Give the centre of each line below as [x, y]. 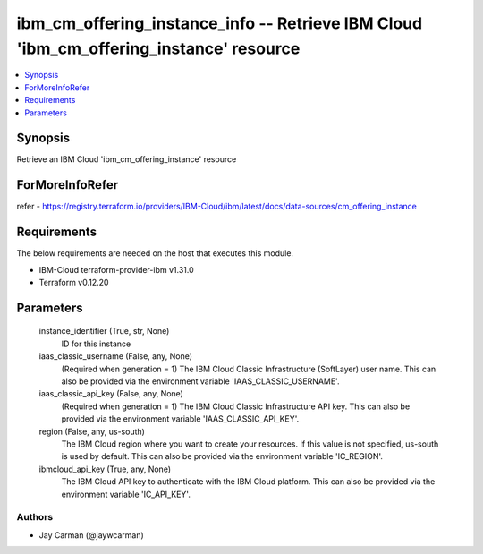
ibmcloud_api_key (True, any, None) [105, 469]
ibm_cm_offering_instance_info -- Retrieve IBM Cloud [220, 23]
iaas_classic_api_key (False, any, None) [111, 394]
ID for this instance [96, 344]
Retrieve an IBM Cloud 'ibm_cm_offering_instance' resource [127, 159]
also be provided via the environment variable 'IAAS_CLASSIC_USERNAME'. [200, 381]
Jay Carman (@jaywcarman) [92, 535]
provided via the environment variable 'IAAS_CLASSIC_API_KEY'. [180, 419]
